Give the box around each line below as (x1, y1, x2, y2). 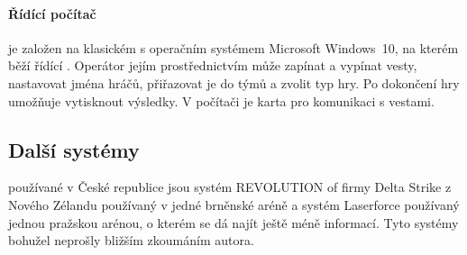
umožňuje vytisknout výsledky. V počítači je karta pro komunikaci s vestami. (8, 91, 435, 110)
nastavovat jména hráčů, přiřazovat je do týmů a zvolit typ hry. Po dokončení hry (8, 73, 460, 92)
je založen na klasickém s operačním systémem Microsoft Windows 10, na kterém (8, 38, 459, 57)
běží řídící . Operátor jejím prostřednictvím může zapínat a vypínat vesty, (8, 56, 417, 75)
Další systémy (8, 135, 140, 163)
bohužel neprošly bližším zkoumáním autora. (8, 231, 254, 250)
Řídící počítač (8, 4, 96, 23)
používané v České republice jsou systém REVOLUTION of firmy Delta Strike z (8, 178, 452, 196)
